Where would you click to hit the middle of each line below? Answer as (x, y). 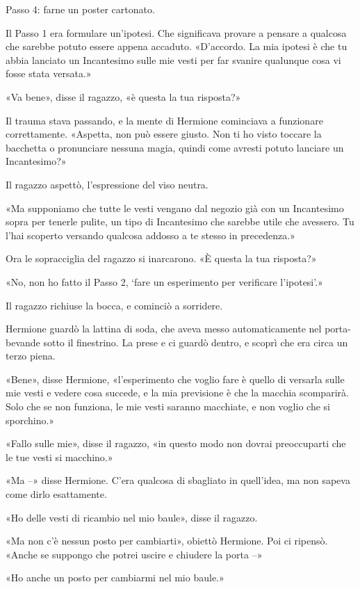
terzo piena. (31, 356)
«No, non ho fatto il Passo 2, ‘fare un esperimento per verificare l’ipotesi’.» (164, 281)
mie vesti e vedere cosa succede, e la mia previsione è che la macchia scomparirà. (177, 393)
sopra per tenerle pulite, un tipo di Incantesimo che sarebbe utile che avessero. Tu (180, 221)
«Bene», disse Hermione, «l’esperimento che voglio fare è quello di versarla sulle (175, 379)
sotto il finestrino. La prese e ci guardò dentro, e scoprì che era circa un (196, 342)
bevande (23, 342)
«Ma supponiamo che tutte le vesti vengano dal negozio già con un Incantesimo (175, 208)
